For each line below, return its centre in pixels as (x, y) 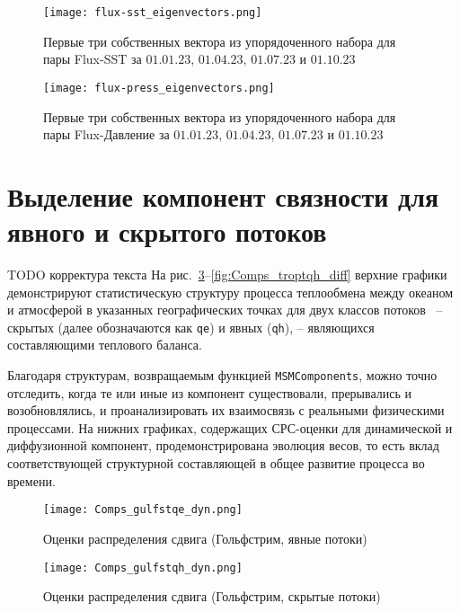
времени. (31, 480)
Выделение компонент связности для (223, 195)
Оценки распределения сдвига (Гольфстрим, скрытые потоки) (212, 596)
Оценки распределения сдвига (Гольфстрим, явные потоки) (205, 538)
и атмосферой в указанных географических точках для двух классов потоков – (225, 310)
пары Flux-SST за (93, 59)
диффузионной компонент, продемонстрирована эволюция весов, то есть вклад (223, 445)
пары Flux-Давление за (106, 134)
